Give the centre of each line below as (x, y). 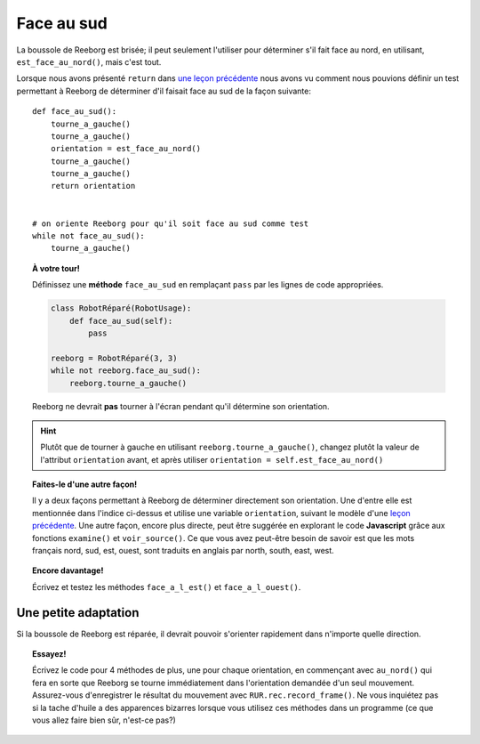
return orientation (93, 186)
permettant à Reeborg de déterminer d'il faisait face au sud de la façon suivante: (164, 91)
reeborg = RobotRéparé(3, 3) (114, 358)
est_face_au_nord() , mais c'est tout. (89, 61)
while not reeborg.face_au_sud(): (126, 371)
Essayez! (49, 654)
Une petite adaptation (78, 613)
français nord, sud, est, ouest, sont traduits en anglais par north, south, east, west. (184, 551)
